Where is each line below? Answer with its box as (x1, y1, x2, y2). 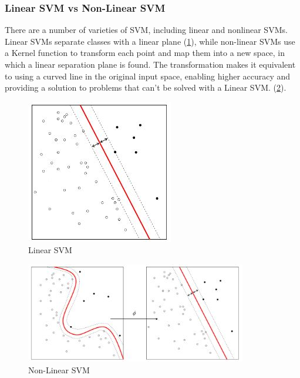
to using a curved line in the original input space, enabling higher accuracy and (5, 69, 291, 82)
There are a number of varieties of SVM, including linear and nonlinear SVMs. (5, 24, 288, 36)
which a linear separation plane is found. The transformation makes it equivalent (5, 58, 296, 70)
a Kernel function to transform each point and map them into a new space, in (5, 47, 285, 59)
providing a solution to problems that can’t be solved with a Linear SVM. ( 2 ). (5, 81, 286, 94)
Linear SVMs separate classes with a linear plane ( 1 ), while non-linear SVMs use (5, 35, 295, 47)
